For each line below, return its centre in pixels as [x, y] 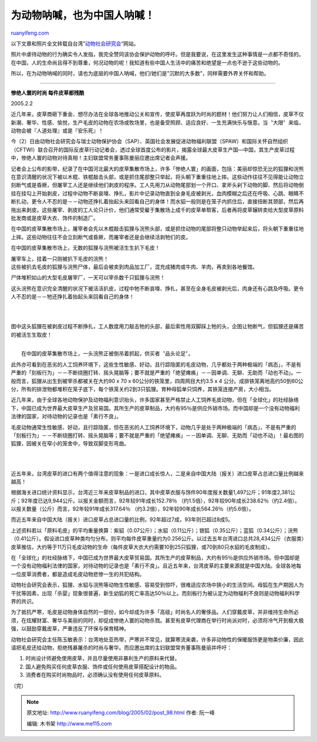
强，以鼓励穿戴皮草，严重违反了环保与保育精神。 [70, 629]
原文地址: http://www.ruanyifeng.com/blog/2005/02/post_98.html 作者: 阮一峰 [121, 713]
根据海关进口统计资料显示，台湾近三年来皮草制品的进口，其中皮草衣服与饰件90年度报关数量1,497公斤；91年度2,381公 [153, 492]
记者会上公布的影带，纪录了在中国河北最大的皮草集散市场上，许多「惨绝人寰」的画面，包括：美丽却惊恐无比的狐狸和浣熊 [157, 169]
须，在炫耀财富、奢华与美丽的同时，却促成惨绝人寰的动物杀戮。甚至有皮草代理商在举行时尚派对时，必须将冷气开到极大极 [157, 620]
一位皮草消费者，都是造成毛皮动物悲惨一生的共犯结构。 [78, 574]
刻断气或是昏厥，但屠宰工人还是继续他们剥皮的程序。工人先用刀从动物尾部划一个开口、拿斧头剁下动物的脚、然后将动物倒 [157, 185]
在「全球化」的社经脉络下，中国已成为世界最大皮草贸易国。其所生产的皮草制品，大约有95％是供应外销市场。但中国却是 [155, 558]
